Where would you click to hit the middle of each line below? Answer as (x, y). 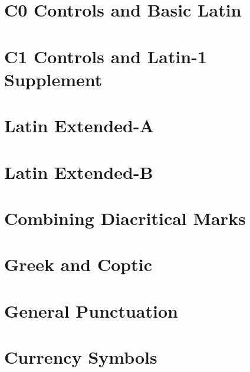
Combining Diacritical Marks (125, 218)
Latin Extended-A (79, 125)
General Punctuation (91, 310)
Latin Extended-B (79, 172)
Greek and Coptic (78, 264)
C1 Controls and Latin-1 (106, 56)
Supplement (53, 79)
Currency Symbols (81, 357)
